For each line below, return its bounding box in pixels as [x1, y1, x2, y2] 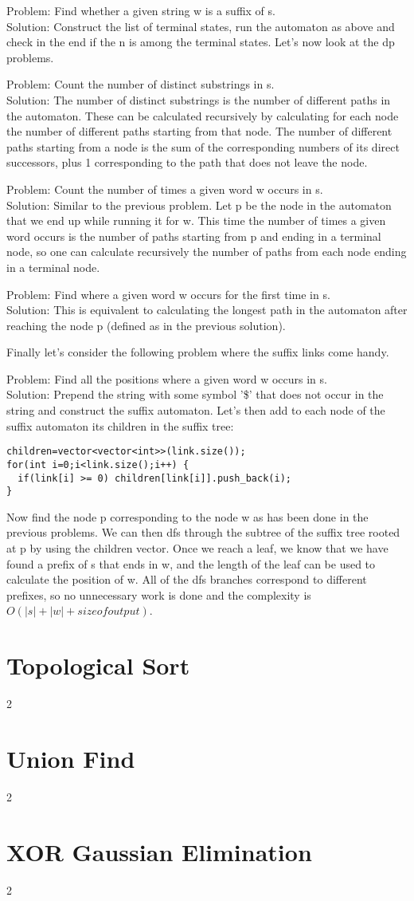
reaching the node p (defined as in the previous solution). [6, 317, 286, 333]
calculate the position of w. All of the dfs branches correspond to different [6, 571, 367, 588]
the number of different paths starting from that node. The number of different [6, 123, 393, 140]
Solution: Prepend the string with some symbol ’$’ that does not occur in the [6, 386, 384, 403]
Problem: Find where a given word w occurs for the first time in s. [6, 285, 330, 302]
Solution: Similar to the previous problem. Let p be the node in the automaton [6, 196, 392, 213]
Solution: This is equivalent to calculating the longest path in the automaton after [6, 301, 408, 318]
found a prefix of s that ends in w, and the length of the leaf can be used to [6, 555, 376, 572]
